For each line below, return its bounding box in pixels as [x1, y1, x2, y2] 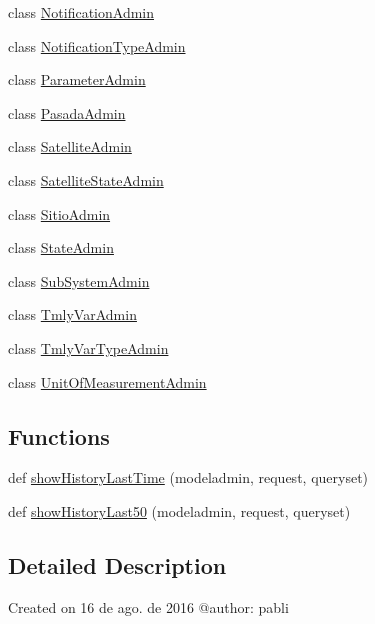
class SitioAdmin [8, 203, 111, 224]
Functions [8, 420, 110, 451]
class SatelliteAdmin [8, 136, 132, 157]
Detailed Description [8, 549, 227, 580]
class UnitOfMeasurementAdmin [8, 371, 207, 392]
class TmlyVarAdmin [8, 304, 137, 325]
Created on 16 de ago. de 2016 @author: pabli [8, 596, 289, 617]
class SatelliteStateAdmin [8, 169, 164, 190]
